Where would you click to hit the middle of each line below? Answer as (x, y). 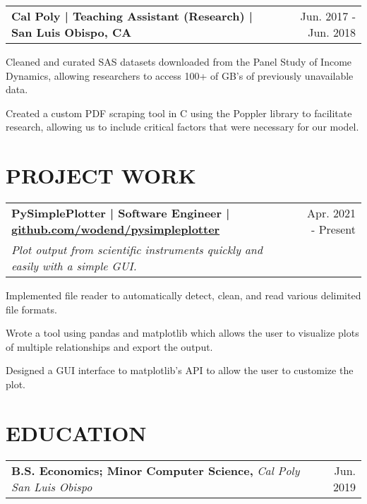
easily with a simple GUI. (74, 266)
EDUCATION (76, 432)
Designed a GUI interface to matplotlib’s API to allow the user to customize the (180, 370)
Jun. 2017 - (328, 16)
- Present (333, 229)
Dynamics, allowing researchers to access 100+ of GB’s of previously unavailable (180, 75)
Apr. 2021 (331, 213)
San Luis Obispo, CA (72, 32)
